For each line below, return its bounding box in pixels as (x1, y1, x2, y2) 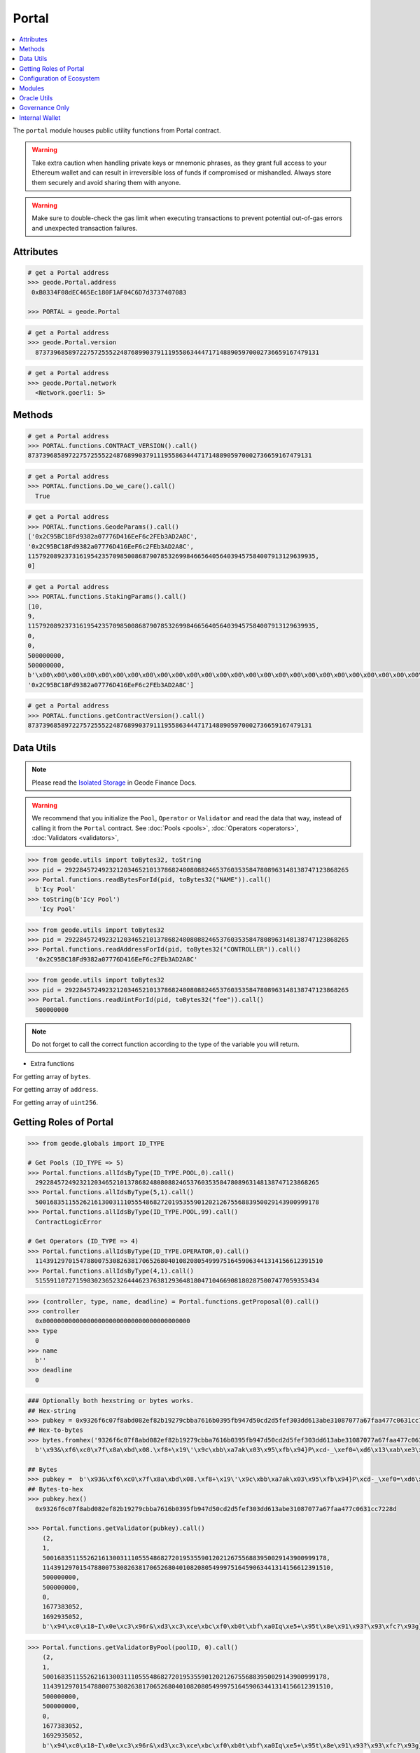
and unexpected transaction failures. (31, 224, 138, 232)
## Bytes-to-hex (27, 1485, 84, 1493)
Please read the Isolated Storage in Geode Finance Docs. (31, 778, 197, 787)
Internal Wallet (19, 113, 61, 122)
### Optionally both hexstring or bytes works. (27, 1397, 194, 1405)
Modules (19, 84, 45, 93)
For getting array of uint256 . (13, 1098, 99, 1106)
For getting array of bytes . (13, 1072, 91, 1081)
